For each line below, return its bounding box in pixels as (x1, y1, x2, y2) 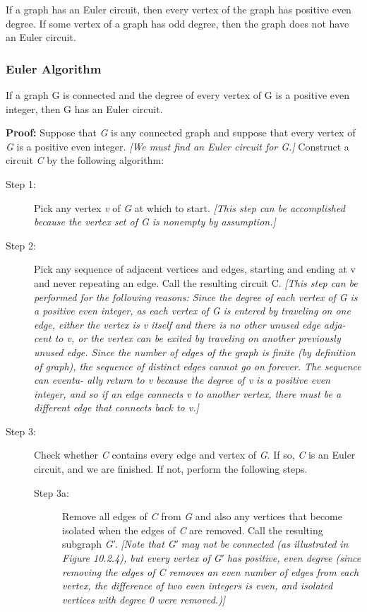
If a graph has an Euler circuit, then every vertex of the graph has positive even (6, 2, 351, 16)
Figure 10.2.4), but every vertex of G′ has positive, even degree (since (62, 551, 361, 565)
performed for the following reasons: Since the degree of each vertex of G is (34, 289, 358, 304)
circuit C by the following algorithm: (6, 153, 164, 167)
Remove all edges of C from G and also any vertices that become (62, 509, 342, 524)
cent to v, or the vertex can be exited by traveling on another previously (34, 331, 341, 346)
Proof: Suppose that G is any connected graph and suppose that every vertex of (6, 125, 356, 140)
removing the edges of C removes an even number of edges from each (62, 564, 359, 579)
